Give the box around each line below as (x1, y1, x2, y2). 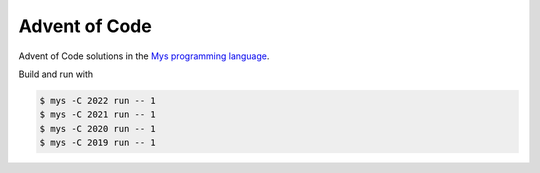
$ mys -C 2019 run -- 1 (39, 137, 157, 149)
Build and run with (18, 68, 94, 80)
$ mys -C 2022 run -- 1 (39, 95, 157, 106)
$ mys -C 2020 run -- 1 (39, 123, 157, 134)
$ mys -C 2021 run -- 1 (39, 109, 157, 120)
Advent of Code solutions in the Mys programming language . (18, 50, 270, 62)
